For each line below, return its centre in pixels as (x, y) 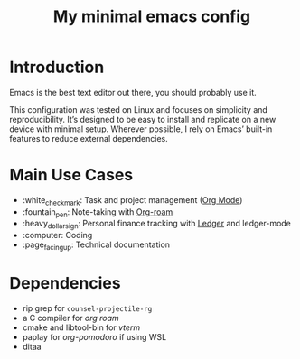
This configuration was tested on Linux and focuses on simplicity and (139, 109)
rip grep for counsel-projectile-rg (87, 308)
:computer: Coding (57, 235)
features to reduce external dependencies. (89, 138)
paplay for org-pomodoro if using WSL (94, 337)
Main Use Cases (71, 175)
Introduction (57, 67)
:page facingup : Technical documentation (96, 246)
